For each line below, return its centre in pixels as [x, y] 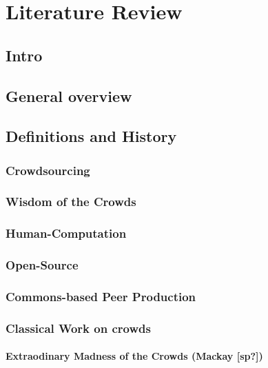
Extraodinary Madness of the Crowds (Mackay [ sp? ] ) [134, 356]
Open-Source [42, 265]
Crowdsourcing [48, 170]
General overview [69, 95]
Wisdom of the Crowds [71, 202]
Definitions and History [91, 136]
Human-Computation [66, 233]
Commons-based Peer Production [101, 297]
